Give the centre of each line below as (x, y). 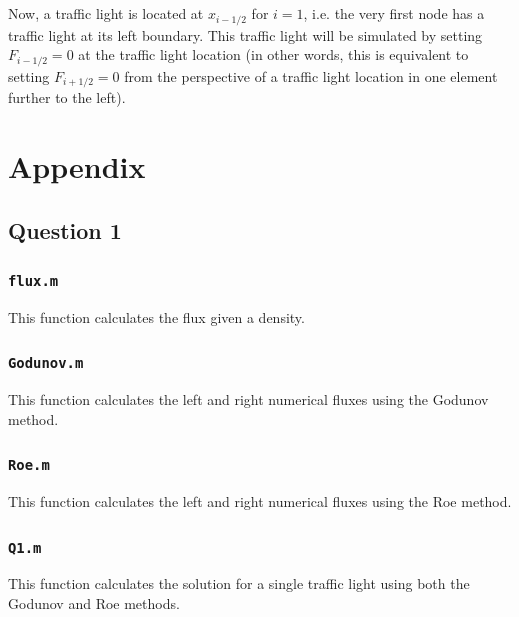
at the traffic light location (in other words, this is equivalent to (273, 54)
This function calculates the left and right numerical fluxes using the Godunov (248, 399)
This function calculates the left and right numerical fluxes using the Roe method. (260, 501)
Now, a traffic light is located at (106, 13)
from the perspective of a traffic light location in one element (311, 75)
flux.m (33, 280)
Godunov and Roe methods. (94, 602)
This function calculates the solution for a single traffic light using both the (239, 583)
